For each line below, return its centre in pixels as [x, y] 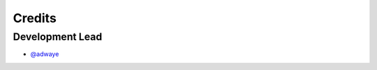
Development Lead [58, 37]
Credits [35, 18]
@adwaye [45, 54]
